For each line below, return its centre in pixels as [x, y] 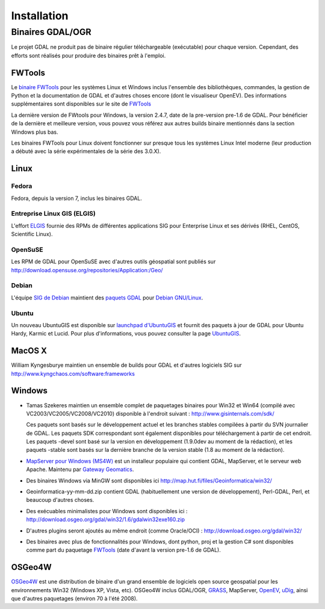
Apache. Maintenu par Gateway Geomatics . [80, 469]
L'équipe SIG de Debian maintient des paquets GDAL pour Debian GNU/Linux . [107, 298]
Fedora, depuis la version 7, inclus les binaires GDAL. [77, 198]
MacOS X [29, 351]
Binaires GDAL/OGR [51, 32]
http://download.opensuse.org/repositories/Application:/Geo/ [87, 270]
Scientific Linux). [32, 234]
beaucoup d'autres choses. [60, 500]
